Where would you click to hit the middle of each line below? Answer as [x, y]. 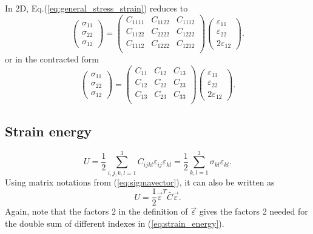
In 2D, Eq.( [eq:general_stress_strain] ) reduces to [96, 8]
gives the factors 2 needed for [254, 211]
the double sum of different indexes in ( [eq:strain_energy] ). [115, 223]
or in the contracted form [52, 59]
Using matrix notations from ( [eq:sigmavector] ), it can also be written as [140, 182]
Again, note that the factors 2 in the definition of [96, 211]
